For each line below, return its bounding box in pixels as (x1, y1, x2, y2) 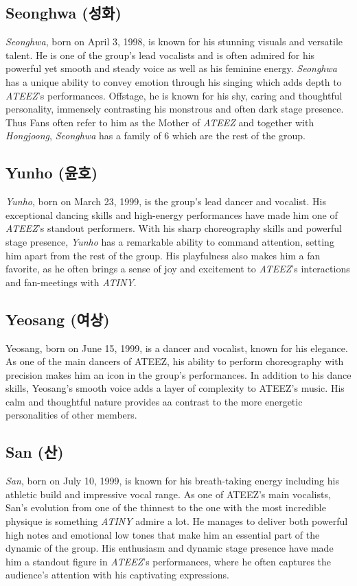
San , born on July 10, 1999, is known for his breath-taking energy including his (5, 473, 339, 488)
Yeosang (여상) (5, 308, 110, 329)
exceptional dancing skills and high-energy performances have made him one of (5, 207, 338, 222)
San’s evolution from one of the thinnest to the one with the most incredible (5, 500, 326, 515)
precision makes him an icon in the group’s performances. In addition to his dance (5, 367, 352, 382)
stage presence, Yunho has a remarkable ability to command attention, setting (5, 234, 334, 248)
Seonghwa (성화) (5, 2, 122, 23)
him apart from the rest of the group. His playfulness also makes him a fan (5, 248, 321, 262)
